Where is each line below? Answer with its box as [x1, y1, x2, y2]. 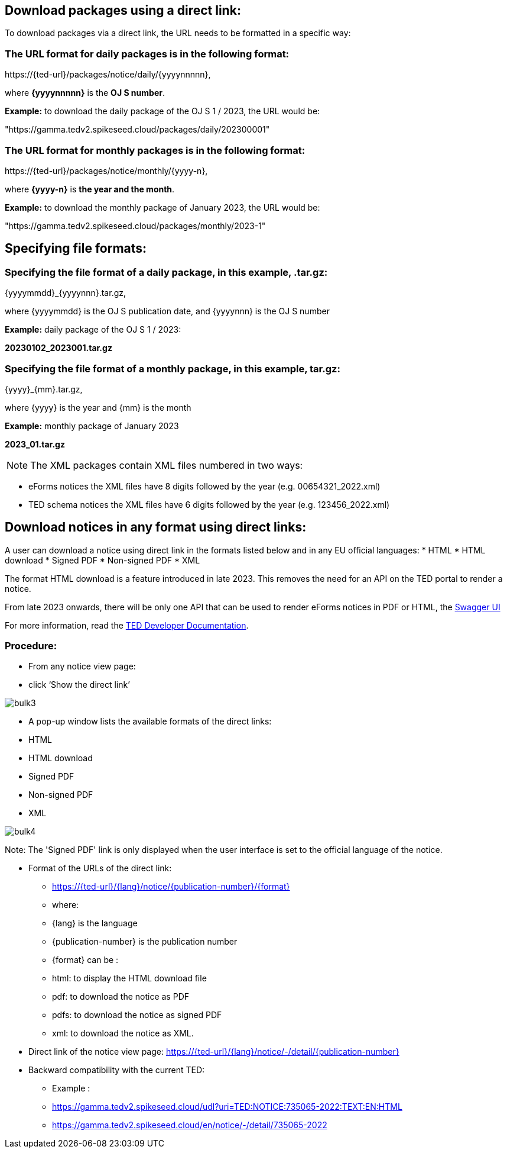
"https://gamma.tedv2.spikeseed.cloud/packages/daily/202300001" [5, 124, 270, 135]
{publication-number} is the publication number [52, 936, 238, 947]
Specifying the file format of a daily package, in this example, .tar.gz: [5, 266, 328, 278]
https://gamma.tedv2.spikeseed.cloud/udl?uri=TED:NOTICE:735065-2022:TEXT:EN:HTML [52, 1102, 402, 1112]
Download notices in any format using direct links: [5, 520, 307, 535]
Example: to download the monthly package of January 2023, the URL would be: [5, 202, 320, 212]
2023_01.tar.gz [5, 439, 65, 449]
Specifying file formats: [5, 241, 147, 256]
